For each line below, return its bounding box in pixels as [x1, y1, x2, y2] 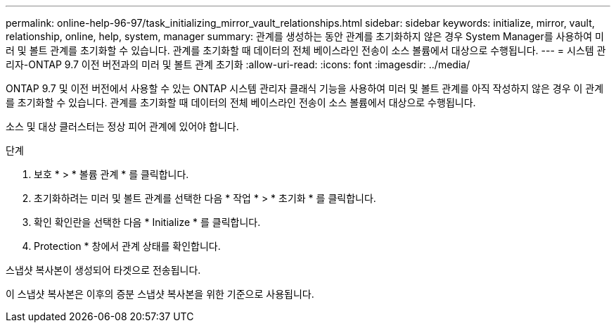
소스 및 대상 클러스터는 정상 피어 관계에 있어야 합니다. [6, 120, 239, 132]
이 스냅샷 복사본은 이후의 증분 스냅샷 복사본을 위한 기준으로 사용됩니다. [6, 288, 314, 300]
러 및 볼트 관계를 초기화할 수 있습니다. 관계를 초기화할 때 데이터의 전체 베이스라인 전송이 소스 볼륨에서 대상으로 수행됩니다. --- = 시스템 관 [6, 44, 606, 56]
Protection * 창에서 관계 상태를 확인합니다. [34, 240, 221, 252]
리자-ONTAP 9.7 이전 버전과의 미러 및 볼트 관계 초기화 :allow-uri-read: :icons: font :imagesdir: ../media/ [6, 58, 470, 70]
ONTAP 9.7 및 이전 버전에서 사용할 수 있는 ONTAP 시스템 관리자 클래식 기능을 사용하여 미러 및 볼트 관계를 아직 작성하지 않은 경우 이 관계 [6, 82, 604, 94]
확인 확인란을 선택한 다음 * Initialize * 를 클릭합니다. [34, 216, 261, 228]
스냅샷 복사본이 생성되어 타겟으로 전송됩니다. [6, 264, 201, 276]
